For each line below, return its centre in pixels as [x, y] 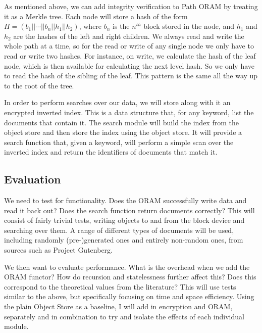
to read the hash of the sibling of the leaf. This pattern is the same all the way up [131, 76]
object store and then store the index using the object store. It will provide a [123, 132]
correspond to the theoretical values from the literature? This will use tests [120, 286]
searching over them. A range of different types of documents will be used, [119, 230]
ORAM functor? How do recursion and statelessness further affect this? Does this [130, 277]
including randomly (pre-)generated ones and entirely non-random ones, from [124, 240]
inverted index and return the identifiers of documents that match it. [111, 152]
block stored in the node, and [189, 26]
